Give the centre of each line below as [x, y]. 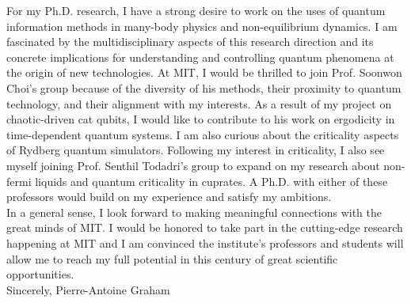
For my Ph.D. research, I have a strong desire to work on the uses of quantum [196, 10]
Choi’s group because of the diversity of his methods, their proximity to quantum [204, 87]
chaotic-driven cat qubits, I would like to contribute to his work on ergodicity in [201, 119]
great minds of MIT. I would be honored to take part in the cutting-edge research [205, 227]
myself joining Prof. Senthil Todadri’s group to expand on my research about [193, 165]
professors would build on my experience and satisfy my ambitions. [169, 197]
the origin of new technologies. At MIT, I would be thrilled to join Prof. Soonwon [204, 72]
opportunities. [40, 274]
